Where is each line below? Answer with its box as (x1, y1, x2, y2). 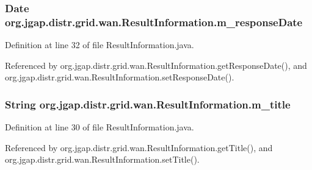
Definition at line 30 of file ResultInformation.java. (5, 121, 194, 133)
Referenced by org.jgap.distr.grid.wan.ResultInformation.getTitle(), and (5, 141, 273, 154)
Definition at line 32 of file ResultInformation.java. (5, 38, 194, 51)
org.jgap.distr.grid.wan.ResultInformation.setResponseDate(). (5, 71, 234, 83)
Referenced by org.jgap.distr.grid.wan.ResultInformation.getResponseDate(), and (5, 58, 307, 71)
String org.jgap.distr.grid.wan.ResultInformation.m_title (5, 96, 291, 112)
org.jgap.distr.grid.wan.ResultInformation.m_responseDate (5, 14, 303, 29)
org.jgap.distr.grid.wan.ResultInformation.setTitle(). (5, 153, 200, 166)
